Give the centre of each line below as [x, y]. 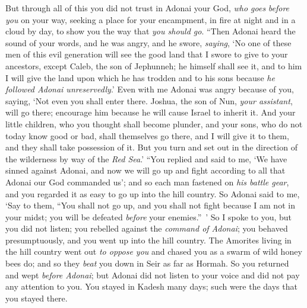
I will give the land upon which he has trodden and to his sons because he [140, 77]
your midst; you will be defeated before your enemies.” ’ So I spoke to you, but [149, 216]
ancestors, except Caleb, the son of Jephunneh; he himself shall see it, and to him [154, 65]
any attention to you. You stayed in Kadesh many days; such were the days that [151, 286]
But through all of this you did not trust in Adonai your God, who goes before [148, 8]
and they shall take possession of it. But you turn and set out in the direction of [151, 147]
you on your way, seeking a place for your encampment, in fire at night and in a [151, 19]
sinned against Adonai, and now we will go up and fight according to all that [145, 170]
